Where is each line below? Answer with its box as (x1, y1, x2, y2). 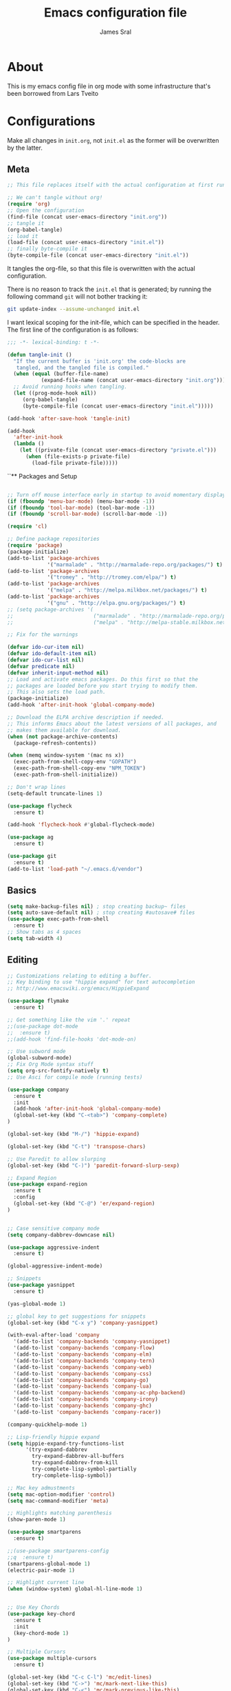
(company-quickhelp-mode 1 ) (7, 1421, 88, 1428)
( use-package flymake (7, 998, 69, 1005)
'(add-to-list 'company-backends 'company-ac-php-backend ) (13, 1390, 186, 1397)
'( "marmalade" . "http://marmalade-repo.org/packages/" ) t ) (47, 561, 223, 568)
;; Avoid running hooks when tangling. (13, 383, 128, 390)
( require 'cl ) (7, 523, 48, 530)
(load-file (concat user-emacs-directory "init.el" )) (7, 239, 165, 246)
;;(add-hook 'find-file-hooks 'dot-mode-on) (7, 1036, 137, 1043)
